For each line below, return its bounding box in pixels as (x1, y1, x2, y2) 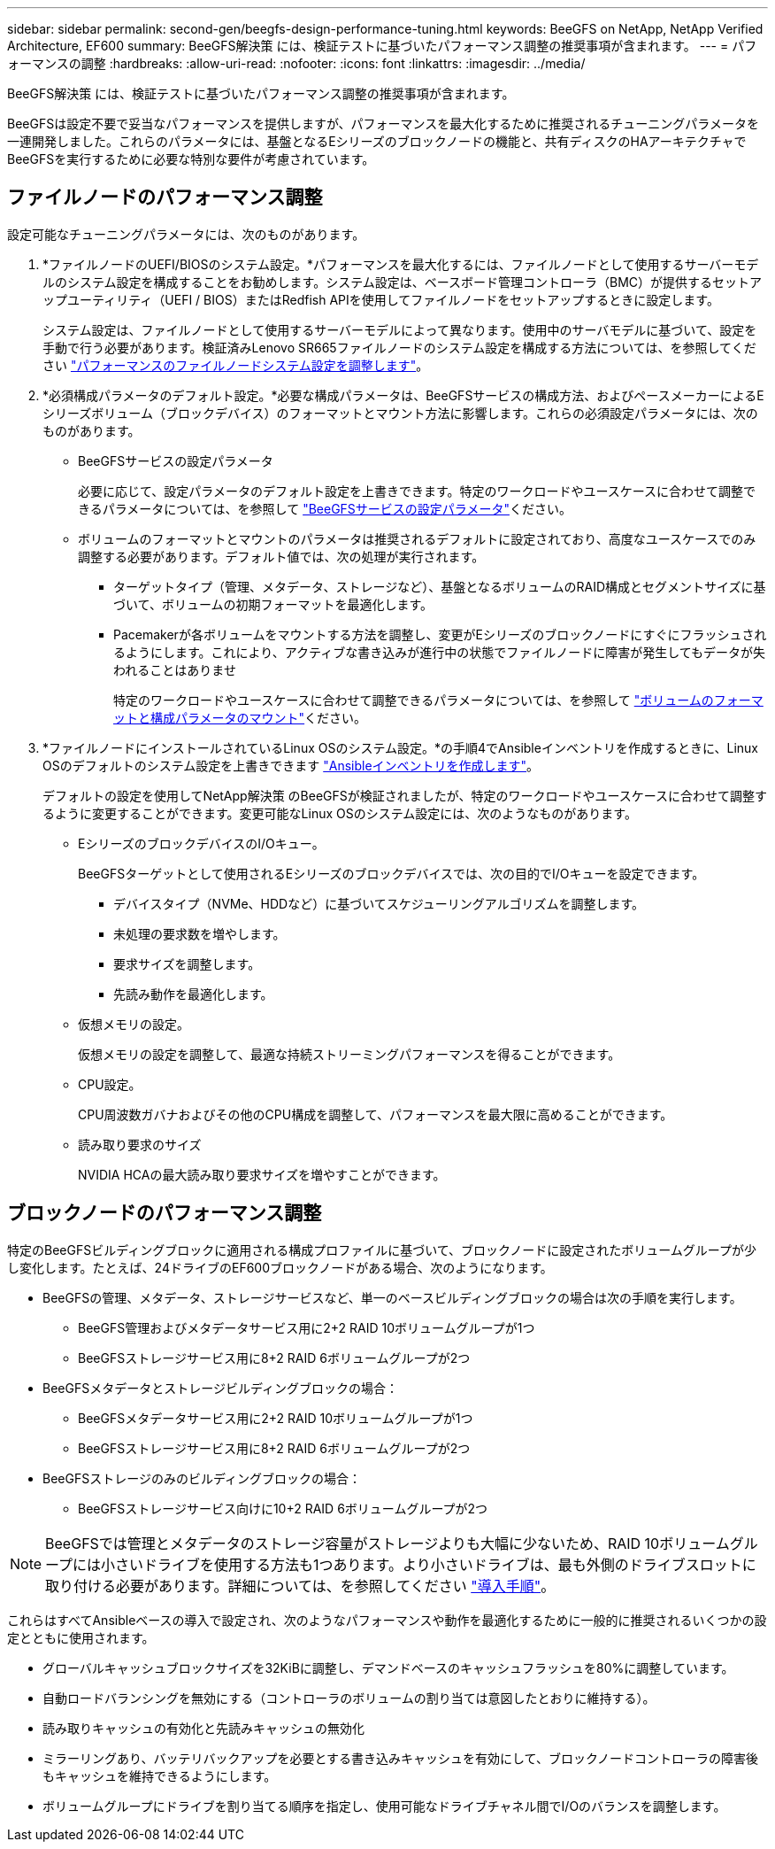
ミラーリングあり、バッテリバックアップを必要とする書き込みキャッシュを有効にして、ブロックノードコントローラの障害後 (42, 1750, 759, 1766)
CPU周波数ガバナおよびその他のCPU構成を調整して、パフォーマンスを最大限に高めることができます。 (78, 1106, 673, 1122)
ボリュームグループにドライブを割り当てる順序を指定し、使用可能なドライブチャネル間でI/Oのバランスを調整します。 (42, 1798, 726, 1814)
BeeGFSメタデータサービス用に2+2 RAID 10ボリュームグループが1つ (78, 1410, 473, 1426)
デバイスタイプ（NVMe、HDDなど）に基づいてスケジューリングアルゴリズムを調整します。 (113, 895, 644, 911)
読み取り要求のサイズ (78, 1136, 202, 1152)
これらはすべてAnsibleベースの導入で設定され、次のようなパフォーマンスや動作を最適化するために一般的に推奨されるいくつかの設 (7, 1612, 767, 1628)
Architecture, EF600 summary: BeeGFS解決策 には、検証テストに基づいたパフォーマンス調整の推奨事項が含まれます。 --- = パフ (7, 38, 757, 53)
